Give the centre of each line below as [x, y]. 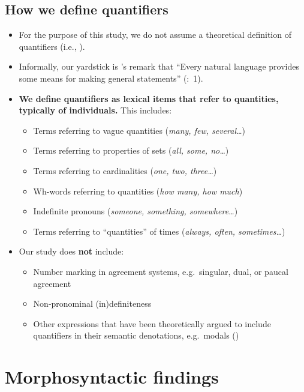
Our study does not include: [71, 251]
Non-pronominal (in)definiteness [92, 303]
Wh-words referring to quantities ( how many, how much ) [138, 191]
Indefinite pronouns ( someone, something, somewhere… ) [136, 211]
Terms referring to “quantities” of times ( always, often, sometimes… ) [159, 231]
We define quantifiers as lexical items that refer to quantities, [149, 98]
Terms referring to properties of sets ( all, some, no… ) [131, 150]
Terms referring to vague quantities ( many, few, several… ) [139, 130]
